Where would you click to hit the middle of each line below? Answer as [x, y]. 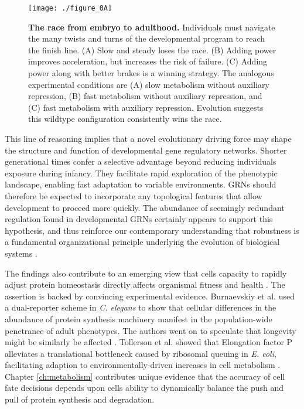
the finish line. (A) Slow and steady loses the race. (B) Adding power [152, 50]
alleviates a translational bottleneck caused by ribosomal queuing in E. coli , [141, 353]
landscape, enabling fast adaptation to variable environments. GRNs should [141, 184]
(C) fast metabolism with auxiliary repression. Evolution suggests [146, 107]
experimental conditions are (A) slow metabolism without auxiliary [149, 84]
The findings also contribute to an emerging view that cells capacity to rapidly [146, 273]
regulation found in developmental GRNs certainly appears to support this [139, 219]
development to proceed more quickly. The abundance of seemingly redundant [145, 207]
